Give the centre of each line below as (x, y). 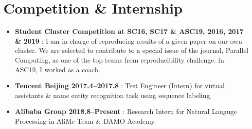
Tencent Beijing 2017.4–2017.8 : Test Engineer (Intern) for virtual (120, 86)
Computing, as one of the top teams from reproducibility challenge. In (119, 59)
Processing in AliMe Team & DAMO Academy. (85, 121)
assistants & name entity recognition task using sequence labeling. (113, 95)
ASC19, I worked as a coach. (57, 69)
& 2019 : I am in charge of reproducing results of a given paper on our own (128, 40)
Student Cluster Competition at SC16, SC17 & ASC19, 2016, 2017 (129, 31)
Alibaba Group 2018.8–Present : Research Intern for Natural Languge (126, 111)
